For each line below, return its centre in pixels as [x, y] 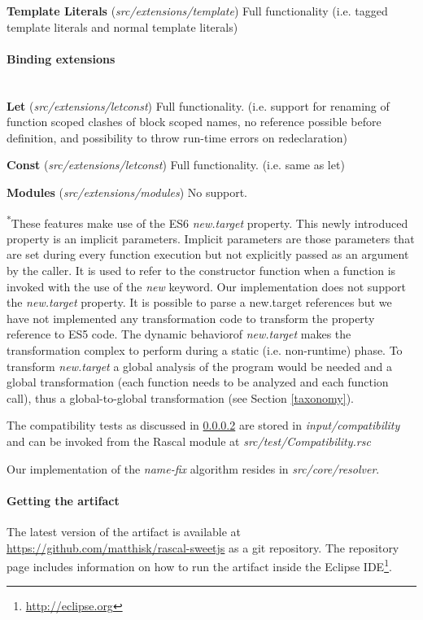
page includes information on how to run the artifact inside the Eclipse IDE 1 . [199, 565]
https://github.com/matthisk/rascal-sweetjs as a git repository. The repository [203, 547]
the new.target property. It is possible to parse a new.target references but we [199, 302]
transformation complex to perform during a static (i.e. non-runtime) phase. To [205, 349]
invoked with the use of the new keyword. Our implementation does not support [207, 286]
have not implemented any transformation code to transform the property [191, 318]
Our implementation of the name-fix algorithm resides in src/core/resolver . [193, 468]
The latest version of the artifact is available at [124, 531]
